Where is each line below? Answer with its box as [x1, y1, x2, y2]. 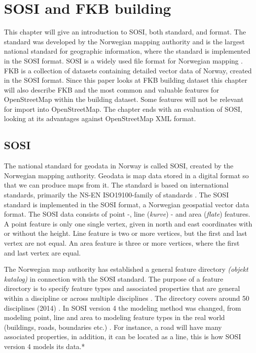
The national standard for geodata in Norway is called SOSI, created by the [4, 160, 234, 171]
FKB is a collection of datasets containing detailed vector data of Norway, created [4, 65, 252, 75]
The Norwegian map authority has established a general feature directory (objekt [4, 264, 249, 274]
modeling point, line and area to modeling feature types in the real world [4, 312, 225, 322]
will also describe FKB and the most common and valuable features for [4, 84, 219, 95]
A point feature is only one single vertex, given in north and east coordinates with [4, 218, 253, 228]
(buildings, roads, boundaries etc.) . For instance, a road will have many [4, 321, 222, 332]
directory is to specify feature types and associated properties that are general [4, 283, 240, 293]
